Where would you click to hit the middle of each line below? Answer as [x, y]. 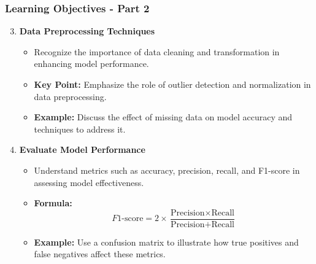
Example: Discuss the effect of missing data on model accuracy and [163, 117]
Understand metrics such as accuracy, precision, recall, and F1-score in [167, 170]
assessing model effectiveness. [89, 182]
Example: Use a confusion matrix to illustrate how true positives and [166, 242]
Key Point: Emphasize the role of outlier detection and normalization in [172, 84]
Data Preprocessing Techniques [87, 31]
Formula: [53, 203]
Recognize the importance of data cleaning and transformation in [157, 51]
